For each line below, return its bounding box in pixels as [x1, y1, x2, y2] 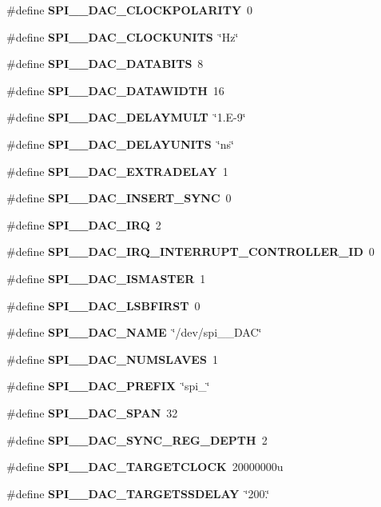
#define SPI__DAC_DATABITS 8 [6, 55, 204, 72]
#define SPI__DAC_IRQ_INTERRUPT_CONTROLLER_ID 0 [6, 243, 375, 260]
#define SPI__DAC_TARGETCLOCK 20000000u [6, 458, 284, 475]
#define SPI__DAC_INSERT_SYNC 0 [6, 190, 232, 206]
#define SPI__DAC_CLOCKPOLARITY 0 [6, 2, 253, 18]
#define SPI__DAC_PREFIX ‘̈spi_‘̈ [6, 377, 210, 394]
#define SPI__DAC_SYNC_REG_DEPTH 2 [6, 431, 268, 448]
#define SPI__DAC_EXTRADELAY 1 [6, 162, 228, 179]
